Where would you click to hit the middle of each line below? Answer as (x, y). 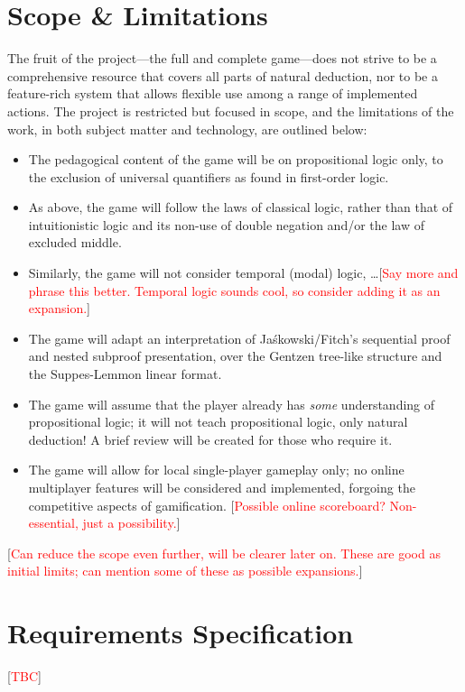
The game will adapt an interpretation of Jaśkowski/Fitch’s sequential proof (239, 338)
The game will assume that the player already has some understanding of (232, 404)
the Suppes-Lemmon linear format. (125, 374)
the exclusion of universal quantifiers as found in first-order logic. (209, 176)
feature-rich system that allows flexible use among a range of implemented (213, 93)
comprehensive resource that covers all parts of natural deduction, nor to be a (223, 75)
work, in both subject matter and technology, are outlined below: (187, 129)
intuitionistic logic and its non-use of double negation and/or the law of (226, 224)
